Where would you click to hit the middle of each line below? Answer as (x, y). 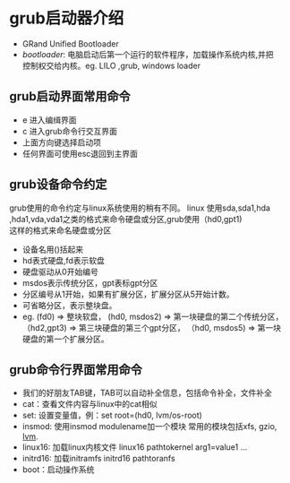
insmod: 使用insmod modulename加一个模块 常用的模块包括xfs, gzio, (149, 427)
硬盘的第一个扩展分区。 (65, 339)
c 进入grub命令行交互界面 (70, 131)
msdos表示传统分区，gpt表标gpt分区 (90, 282)
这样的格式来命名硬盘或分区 (60, 230)
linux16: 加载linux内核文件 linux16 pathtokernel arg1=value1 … (135, 447)
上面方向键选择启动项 (61, 142)
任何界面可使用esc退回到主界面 (80, 153)
